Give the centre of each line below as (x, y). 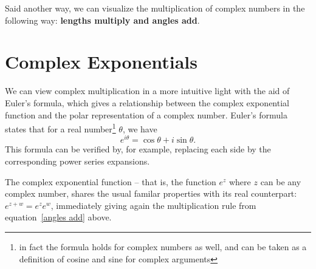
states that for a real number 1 (60, 128)
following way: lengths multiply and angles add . (102, 20)
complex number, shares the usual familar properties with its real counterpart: (151, 193)
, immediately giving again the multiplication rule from (153, 205)
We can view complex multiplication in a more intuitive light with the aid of (147, 91)
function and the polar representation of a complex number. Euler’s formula (146, 114)
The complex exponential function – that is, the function (111, 181)
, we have (140, 128)
